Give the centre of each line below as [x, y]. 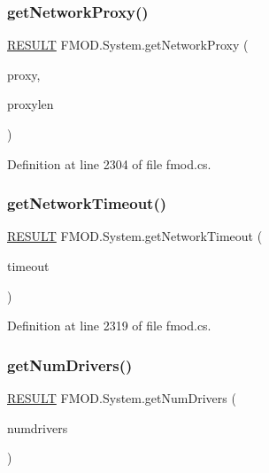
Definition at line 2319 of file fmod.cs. [109, 326]
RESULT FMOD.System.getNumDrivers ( [122, 398]
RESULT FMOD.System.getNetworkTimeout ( [135, 236]
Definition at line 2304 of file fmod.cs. [109, 163]
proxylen [31, 104]
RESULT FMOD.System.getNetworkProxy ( [128, 45]
